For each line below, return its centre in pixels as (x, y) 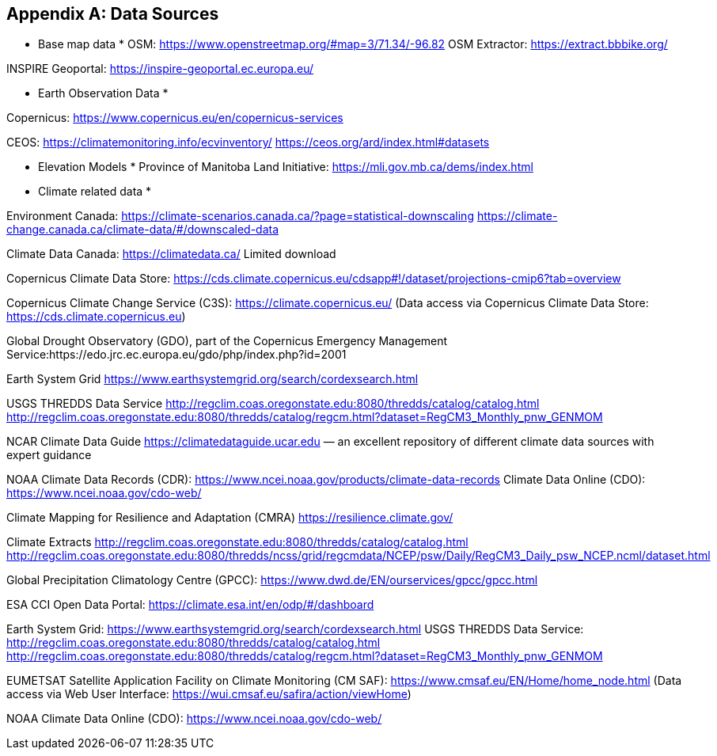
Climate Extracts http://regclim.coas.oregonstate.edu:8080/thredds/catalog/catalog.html (237, 542)
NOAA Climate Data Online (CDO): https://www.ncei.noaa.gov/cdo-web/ (194, 719)
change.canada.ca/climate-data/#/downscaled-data (143, 230)
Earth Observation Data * (103, 93)
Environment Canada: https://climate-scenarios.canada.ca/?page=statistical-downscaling (240, 216)
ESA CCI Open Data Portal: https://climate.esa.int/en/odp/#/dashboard (190, 605)
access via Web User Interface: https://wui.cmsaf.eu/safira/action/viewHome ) (209, 694)
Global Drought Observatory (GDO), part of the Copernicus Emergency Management (227, 341)
